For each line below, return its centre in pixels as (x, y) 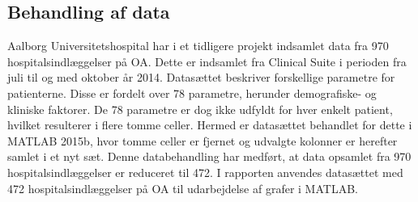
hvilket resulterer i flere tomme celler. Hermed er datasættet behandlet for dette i (210, 125)
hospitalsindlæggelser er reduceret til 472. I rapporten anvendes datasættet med (205, 172)
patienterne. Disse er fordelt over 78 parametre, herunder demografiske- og (192, 93)
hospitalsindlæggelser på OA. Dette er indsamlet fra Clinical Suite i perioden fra (207, 61)
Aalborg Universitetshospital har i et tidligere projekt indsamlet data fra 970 (198, 46)
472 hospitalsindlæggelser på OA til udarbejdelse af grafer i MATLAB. (183, 188)
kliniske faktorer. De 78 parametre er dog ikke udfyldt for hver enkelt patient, (200, 109)
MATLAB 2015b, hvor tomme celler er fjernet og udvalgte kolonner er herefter (203, 140)
